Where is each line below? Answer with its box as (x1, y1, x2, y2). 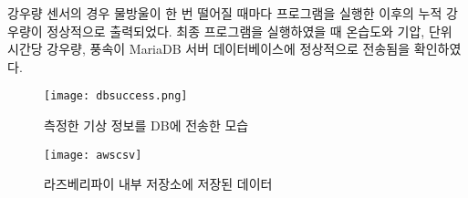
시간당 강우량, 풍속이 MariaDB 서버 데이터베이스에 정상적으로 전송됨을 (7, 39, 411, 58)
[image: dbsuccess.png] (44, 89, 188, 103)
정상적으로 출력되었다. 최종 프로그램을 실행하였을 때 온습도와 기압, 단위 (47, 21, 452, 40)
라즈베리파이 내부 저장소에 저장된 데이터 (44, 174, 273, 193)
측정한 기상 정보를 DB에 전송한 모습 (44, 116, 249, 135)
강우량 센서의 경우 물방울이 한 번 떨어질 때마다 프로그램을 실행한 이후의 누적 (7, 4, 442, 22)
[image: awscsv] (44, 148, 142, 162)
